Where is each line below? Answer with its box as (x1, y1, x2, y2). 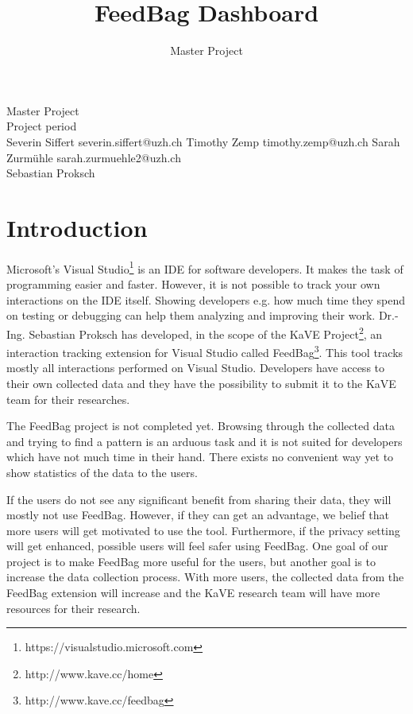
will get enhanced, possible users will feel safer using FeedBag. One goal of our (6, 537, 388, 554)
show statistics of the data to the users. (6, 464, 198, 480)
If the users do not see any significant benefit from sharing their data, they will (6, 491, 392, 507)
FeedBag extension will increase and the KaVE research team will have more (6, 584, 380, 601)
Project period (6, 118, 77, 134)
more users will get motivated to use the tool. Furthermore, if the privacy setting (6, 522, 400, 538)
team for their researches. (6, 390, 130, 407)
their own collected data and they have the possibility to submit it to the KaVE (6, 374, 396, 391)
